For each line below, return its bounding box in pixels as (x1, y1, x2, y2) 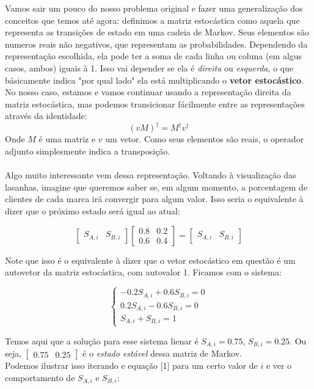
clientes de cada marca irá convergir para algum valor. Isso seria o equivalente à (5, 192, 304, 205)
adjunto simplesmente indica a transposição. (5, 145, 170, 158)
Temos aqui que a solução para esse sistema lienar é (5, 334, 199, 347)
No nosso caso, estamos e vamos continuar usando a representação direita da (5, 85, 291, 98)
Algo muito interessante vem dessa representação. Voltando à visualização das (5, 169, 296, 181)
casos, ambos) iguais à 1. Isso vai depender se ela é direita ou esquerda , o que (5, 61, 294, 74)
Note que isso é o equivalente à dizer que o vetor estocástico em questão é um (5, 253, 296, 266)
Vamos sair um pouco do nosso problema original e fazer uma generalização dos (5, 2, 303, 14)
